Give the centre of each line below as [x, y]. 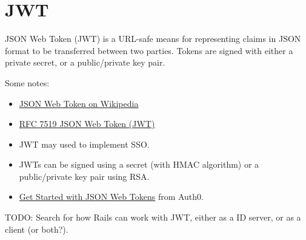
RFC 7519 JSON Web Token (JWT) [87, 124]
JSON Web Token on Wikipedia [79, 103]
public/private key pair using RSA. [84, 176]
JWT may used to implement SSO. [84, 144]
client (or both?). [37, 229]
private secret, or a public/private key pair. [85, 62]
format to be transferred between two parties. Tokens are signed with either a [149, 50]
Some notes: [27, 82]
